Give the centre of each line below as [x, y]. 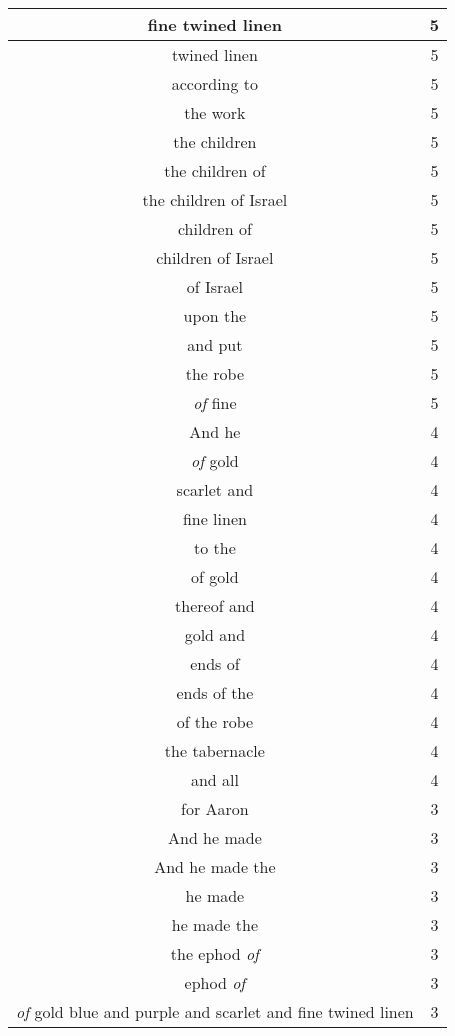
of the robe [215, 721]
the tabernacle [214, 750]
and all [214, 779]
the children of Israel [215, 199]
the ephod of [214, 953]
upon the [215, 315]
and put [215, 344]
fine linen [214, 518]
